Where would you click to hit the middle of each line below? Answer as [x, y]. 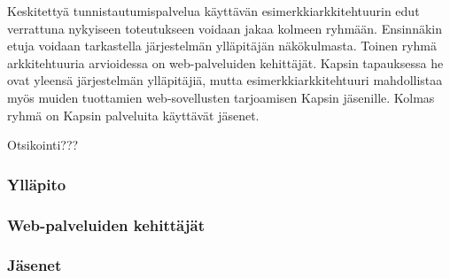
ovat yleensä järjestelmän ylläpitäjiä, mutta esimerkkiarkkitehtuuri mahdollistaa [225, 80]
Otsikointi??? [43, 145]
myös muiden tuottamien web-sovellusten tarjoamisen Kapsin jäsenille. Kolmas [221, 97]
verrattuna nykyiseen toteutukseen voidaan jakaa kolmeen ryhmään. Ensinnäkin [225, 28]
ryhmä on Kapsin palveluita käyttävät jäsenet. [133, 115]
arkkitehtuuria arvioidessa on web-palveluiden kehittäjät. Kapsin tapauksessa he [225, 62]
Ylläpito [37, 184]
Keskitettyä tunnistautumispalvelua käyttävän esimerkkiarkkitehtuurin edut [213, 11]
